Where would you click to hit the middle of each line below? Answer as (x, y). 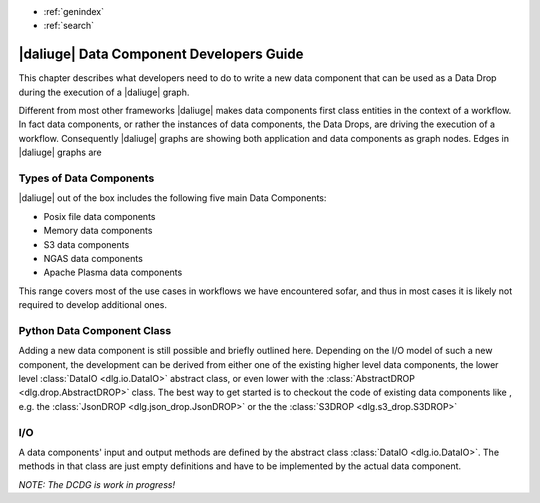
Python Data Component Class (95, 330)
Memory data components (98, 231)
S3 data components (86, 244)
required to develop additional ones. (92, 305)
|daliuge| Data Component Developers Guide (161, 54)
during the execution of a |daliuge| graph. (104, 92)
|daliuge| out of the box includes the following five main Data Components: (172, 198)
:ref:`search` (69, 26)
